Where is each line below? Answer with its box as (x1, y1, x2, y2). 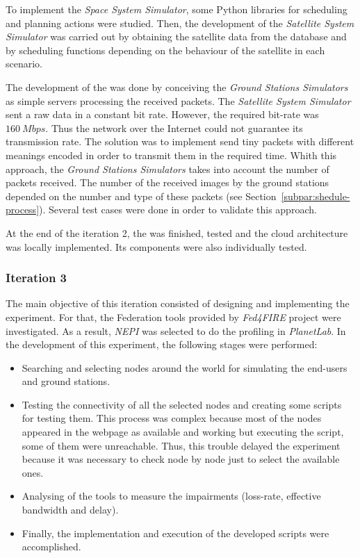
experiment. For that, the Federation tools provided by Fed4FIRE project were (6, 309, 341, 324)
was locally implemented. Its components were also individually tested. (6, 239, 307, 254)
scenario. (6, 56, 43, 71)
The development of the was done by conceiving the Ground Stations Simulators (6, 79, 348, 94)
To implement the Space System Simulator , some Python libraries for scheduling (6, 2, 347, 16)
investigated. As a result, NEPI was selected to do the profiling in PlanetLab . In (6, 323, 346, 338)
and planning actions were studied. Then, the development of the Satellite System (6, 15, 354, 30)
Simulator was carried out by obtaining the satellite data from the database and (6, 29, 347, 44)
